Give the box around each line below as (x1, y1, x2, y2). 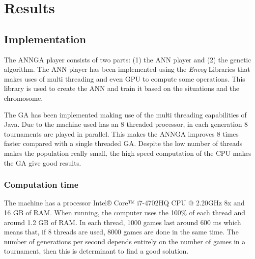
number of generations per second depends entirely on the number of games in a (4, 236, 246, 246)
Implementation (4, 31, 86, 46)
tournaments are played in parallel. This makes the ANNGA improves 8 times (4, 128, 239, 139)
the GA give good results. (4, 157, 82, 168)
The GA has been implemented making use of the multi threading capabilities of (4, 109, 247, 119)
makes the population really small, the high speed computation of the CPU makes (4, 147, 252, 158)
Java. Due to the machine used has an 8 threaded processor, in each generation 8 (4, 119, 248, 129)
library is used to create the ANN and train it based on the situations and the (4, 83, 239, 93)
